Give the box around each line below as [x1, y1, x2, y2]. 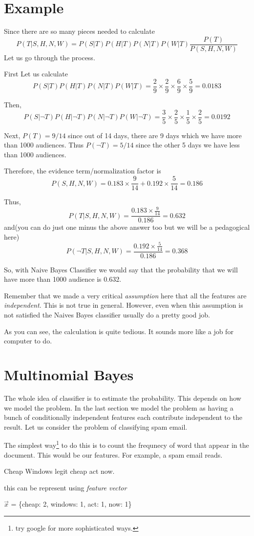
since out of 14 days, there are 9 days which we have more [68, 130, 242, 140]
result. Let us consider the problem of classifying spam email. [4, 421, 188, 432]
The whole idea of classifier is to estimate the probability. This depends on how [4, 392, 241, 403]
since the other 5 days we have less [136, 140, 240, 150]
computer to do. [4, 336, 52, 346]
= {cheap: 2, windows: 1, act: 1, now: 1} [11, 499, 132, 509]
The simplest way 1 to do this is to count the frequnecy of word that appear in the [4, 439, 249, 450]
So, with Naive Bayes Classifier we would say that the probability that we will [4, 264, 238, 274]
